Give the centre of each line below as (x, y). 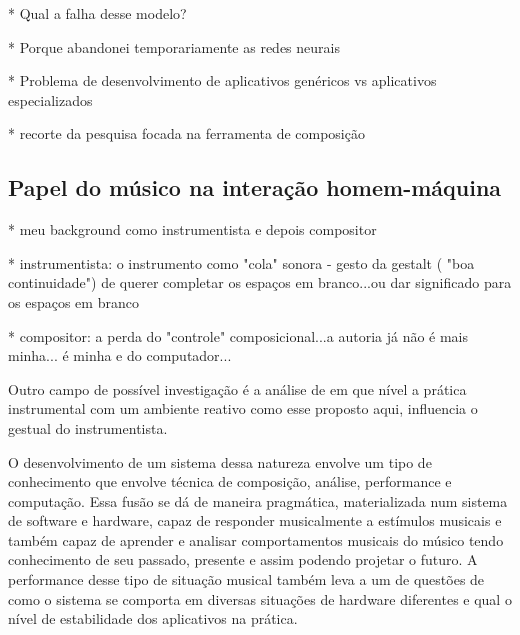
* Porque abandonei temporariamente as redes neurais (174, 46)
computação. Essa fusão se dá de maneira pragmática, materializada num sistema (258, 500)
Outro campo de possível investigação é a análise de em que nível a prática (237, 388)
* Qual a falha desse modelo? (97, 13)
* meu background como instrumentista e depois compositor (192, 229)
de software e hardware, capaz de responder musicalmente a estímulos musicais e (255, 520)
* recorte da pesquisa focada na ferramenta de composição (186, 133)
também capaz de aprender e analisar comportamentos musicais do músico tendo (256, 539)
